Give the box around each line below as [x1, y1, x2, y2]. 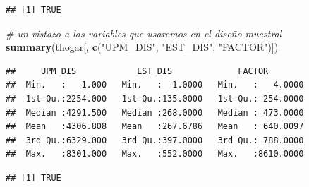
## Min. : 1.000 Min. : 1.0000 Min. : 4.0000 [6, 80, 304, 90]
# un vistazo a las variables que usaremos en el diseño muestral [6, 25, 282, 40]
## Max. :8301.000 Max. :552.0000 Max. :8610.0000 [6, 149, 304, 159]
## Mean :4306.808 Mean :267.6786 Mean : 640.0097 [6, 121, 304, 132]
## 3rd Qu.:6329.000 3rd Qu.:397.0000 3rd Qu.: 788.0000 [6, 135, 304, 145]
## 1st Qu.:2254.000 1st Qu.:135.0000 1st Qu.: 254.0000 [6, 93, 304, 104]
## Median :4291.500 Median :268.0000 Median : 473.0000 [6, 107, 304, 118]
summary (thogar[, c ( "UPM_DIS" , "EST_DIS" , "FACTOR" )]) [6, 40, 279, 54]
